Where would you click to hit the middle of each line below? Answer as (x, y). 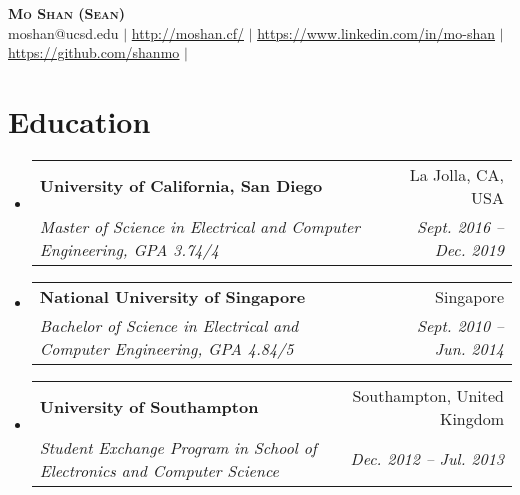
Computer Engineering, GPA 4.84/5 (166, 348)
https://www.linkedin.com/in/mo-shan (376, 32)
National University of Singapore (172, 296)
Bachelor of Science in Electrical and (169, 325)
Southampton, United (428, 395)
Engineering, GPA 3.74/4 (129, 249)
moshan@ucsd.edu (63, 32)
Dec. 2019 (469, 249)
